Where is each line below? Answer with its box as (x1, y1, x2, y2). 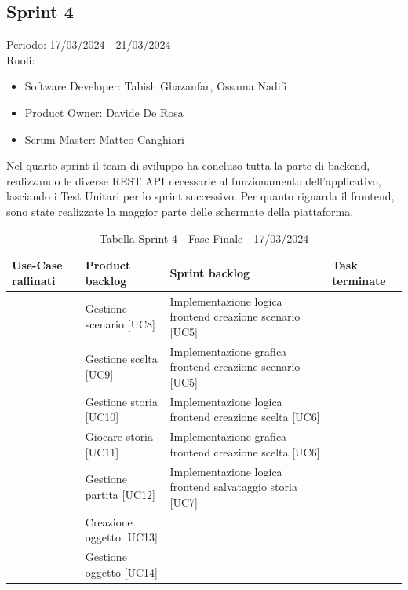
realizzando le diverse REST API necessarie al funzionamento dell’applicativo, (6, 172, 381, 189)
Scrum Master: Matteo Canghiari (24, 130, 185, 147)
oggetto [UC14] (85, 563, 158, 580)
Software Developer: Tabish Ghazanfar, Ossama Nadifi (24, 78, 287, 94)
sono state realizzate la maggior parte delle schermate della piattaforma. (6, 203, 354, 219)
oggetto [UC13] (85, 529, 158, 545)
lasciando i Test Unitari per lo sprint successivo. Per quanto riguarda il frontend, (6, 188, 395, 204)
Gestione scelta (85, 350, 158, 367)
